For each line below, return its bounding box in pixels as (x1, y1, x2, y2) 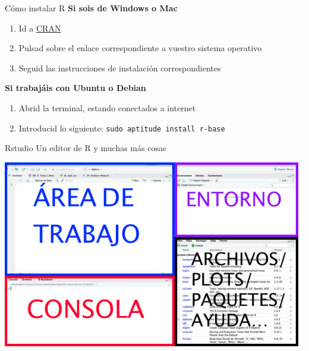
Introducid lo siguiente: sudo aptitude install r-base (18, 121, 225, 134)
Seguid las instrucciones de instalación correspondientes (18, 61, 221, 74)
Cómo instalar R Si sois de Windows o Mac (5, 2, 178, 14)
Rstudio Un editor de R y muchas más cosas (5, 142, 166, 154)
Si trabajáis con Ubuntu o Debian (5, 82, 146, 94)
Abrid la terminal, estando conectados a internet (18, 101, 196, 114)
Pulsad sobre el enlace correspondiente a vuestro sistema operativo (18, 42, 262, 54)
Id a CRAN (18, 21, 61, 34)
